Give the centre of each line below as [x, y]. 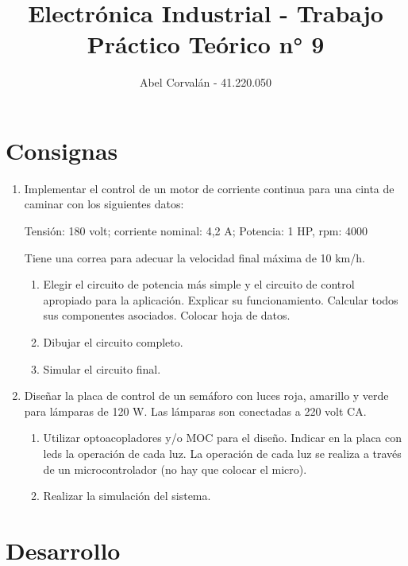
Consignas [62, 150]
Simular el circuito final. [102, 368]
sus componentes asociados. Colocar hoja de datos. [167, 315]
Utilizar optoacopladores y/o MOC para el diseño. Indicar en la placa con [223, 438]
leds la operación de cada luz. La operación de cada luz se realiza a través [222, 453]
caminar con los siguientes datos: [104, 204]
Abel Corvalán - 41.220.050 [206, 82]
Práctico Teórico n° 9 [206, 44]
